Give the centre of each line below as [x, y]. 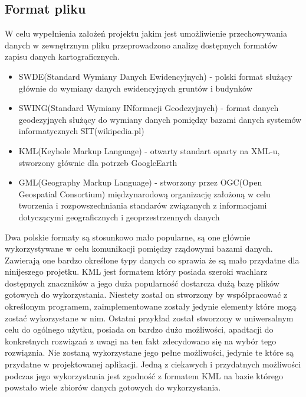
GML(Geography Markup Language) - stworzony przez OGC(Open [140, 182]
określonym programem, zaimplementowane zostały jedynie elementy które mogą [151, 306]
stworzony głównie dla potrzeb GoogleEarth [98, 162]
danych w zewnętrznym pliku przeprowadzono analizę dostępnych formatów [141, 45]
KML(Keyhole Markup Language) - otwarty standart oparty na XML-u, [149, 150]
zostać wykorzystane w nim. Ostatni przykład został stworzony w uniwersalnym [149, 318]
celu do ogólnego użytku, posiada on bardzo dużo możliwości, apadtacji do [139, 329]
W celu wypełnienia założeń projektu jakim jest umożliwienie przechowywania [146, 33]
